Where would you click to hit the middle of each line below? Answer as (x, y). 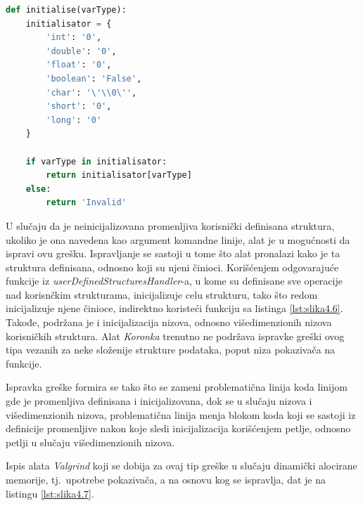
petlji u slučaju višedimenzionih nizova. (90, 442)
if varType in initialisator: (96, 161)
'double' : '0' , (81, 51)
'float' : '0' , (79, 65)
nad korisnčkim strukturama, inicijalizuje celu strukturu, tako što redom (162, 294)
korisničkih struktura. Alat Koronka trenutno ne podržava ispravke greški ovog (175, 336)
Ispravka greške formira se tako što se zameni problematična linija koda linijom (177, 387)
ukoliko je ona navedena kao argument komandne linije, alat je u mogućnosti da (178, 239)
